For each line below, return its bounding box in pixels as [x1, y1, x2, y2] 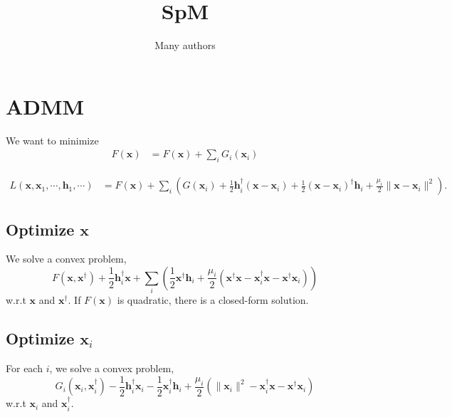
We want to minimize [6, 132, 99, 147]
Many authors [154, 38, 216, 53]
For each [6, 361, 43, 376]
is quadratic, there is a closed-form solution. [117, 292, 309, 307]
